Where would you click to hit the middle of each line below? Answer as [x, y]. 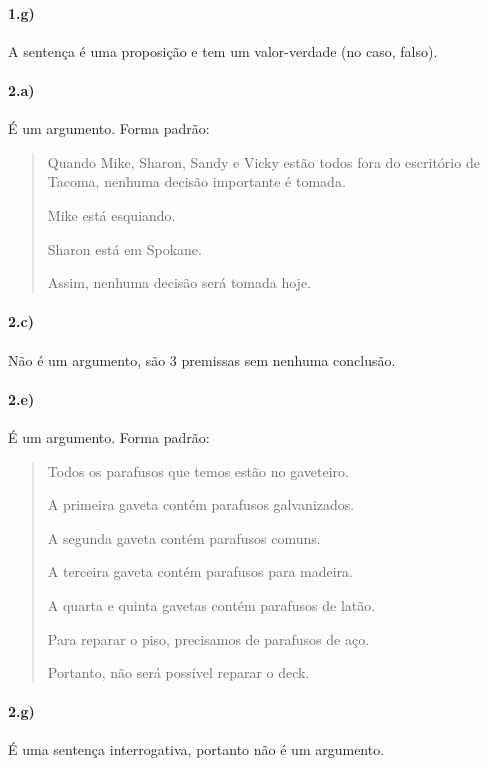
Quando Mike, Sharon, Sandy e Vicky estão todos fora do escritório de [263, 161]
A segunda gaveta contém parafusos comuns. [184, 537]
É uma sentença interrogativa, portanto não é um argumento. [196, 749]
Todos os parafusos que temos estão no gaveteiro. [198, 470]
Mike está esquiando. [111, 214]
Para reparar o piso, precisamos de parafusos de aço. [208, 638]
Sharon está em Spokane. [124, 248]
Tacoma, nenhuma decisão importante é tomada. [196, 181]
